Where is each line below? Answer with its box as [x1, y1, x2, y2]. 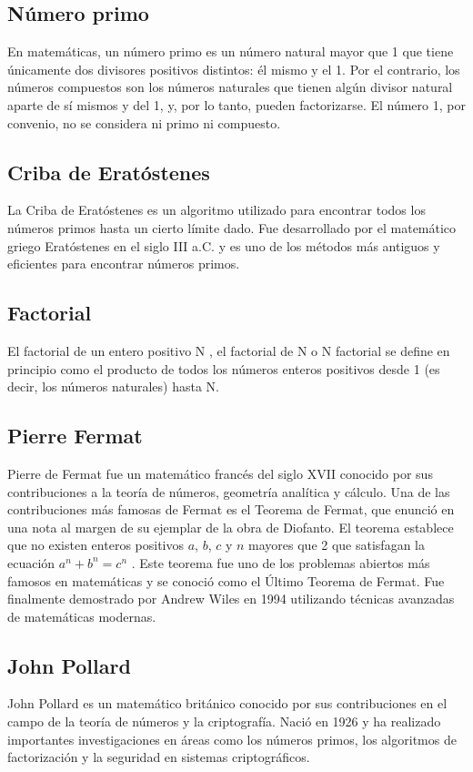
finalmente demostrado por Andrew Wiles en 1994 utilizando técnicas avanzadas [7, 589, 455, 608]
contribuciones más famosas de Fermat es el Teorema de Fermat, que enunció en [7, 500, 455, 519]
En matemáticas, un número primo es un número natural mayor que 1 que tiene [7, 42, 454, 61]
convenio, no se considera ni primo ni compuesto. [7, 113, 281, 132]
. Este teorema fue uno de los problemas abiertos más [131, 553, 430, 572]
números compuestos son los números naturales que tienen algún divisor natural [7, 77, 453, 96]
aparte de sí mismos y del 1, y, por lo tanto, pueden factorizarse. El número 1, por [7, 95, 466, 114]
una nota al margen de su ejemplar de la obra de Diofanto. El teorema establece [7, 517, 454, 536]
